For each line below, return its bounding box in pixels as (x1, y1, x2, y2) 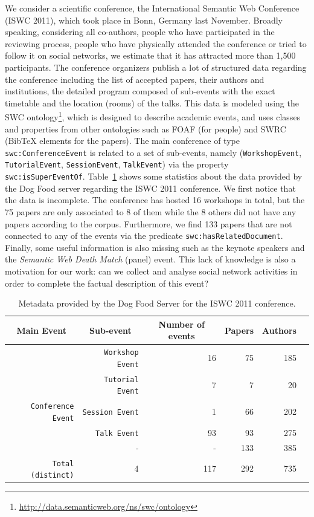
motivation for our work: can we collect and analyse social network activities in (5, 264, 298, 277)
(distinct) (30, 471, 74, 480)
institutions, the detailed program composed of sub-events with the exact (5, 85, 275, 97)
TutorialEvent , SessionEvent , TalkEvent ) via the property (5, 158, 229, 171)
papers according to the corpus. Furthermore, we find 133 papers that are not (5, 217, 292, 230)
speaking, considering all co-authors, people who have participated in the (5, 25, 275, 38)
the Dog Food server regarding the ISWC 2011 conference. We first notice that (5, 181, 296, 194)
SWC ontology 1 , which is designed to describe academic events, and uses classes (5, 109, 301, 123)
